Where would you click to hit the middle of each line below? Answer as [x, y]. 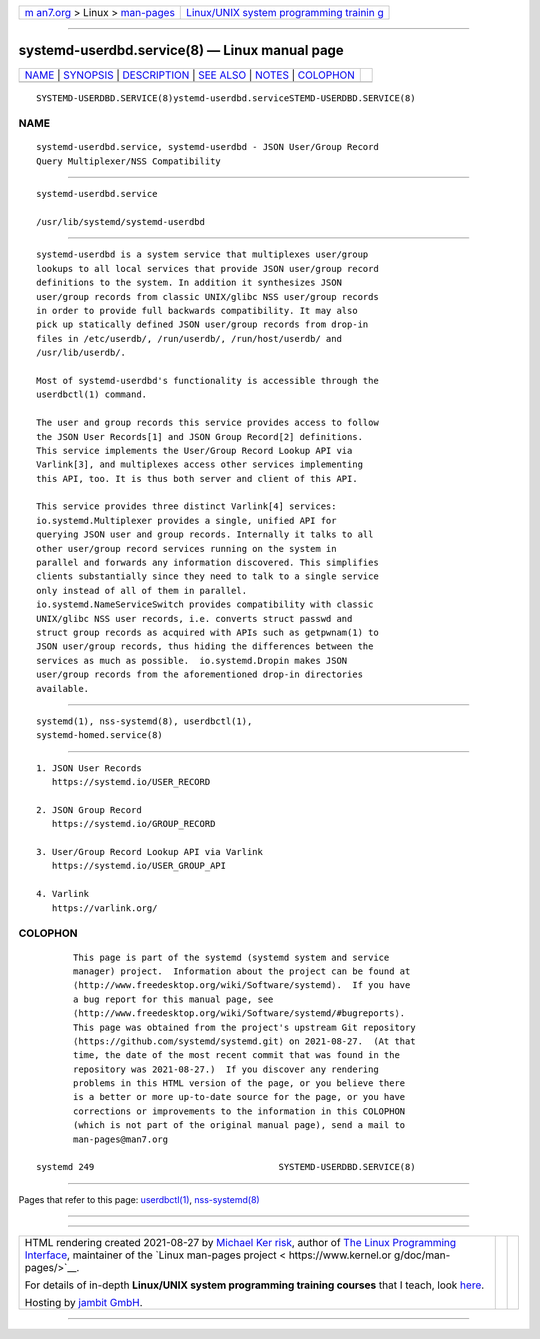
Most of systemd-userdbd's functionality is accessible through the [207, 380]
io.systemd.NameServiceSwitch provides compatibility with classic [205, 604]
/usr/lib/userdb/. [81, 353]
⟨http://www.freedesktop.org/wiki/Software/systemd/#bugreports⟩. [239, 1013]
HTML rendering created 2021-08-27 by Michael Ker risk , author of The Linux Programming [240, 1243]
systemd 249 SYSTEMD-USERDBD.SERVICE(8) [226, 1167]
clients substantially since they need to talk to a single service [207, 576]
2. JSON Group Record [89, 809]
